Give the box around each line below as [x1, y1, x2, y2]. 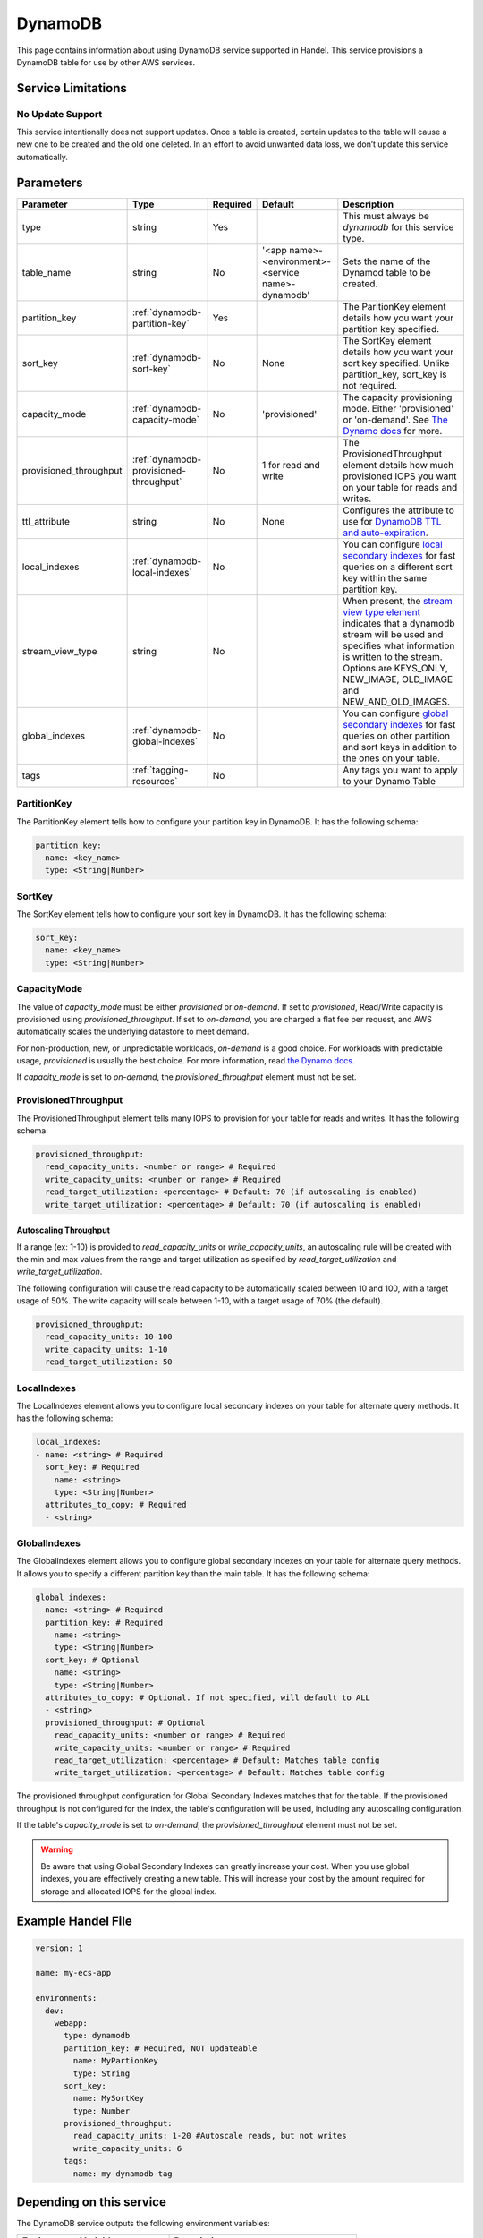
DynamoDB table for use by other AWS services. [16, 56, 196, 67]
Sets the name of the [343, 255, 431, 268]
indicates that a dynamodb [343, 617, 455, 629]
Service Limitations [16, 81, 127, 96]
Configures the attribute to [343, 504, 455, 517]
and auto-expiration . [343, 526, 428, 539]
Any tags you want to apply [343, 764, 458, 776]
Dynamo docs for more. [343, 424, 443, 437]
